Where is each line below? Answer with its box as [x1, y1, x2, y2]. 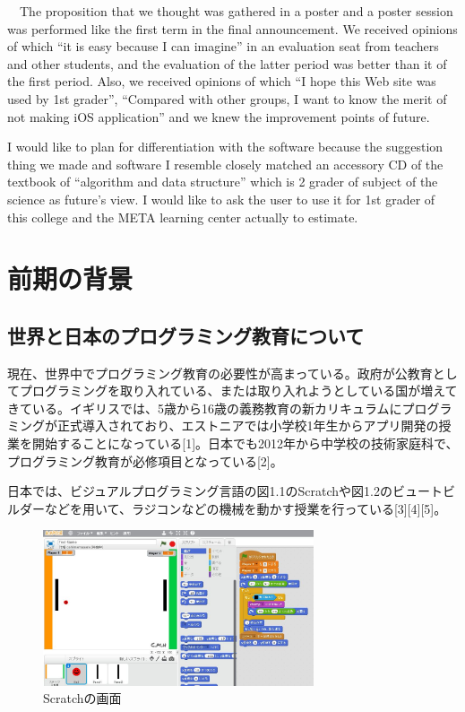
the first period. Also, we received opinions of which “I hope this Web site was [7, 72, 436, 91]
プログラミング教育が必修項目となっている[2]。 [7, 451, 283, 470]
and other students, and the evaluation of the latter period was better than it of [7, 54, 447, 73]
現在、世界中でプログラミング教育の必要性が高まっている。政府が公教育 [7, 363, 433, 382]
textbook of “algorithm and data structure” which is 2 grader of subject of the [7, 172, 438, 191]
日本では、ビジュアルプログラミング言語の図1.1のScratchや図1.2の [7, 482, 392, 500]
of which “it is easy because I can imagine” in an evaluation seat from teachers [7, 37, 439, 56]
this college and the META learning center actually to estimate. [7, 207, 358, 226]
